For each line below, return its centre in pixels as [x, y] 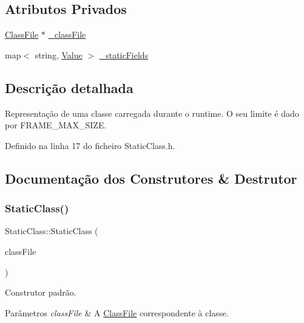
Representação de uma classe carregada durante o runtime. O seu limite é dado [152, 113]
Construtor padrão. [41, 292]
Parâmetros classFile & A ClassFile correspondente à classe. [117, 312]
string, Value [59, 54]
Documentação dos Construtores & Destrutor [151, 178]
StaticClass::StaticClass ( [52, 231]
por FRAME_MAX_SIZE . [56, 125]
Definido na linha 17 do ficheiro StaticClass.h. [90, 145]
